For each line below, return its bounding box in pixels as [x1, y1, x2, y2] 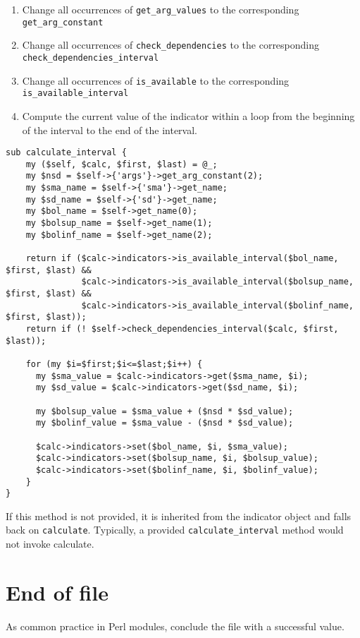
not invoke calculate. [6, 536, 94, 551]
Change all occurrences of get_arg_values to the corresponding [22, 2, 299, 16]
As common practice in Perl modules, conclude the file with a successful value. [6, 618, 345, 633]
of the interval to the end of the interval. [22, 122, 197, 137]
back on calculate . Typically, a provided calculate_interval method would [6, 522, 344, 537]
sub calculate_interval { [6, 148, 127, 158]
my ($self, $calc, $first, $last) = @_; [25, 159, 218, 169]
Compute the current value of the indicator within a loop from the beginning [22, 108, 355, 123]
